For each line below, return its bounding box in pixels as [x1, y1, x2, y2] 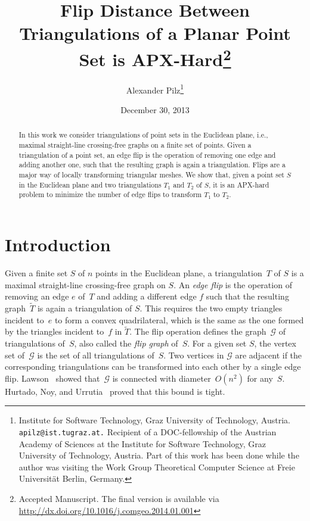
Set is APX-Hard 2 [79, 44, 231, 71]
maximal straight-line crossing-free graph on [5, 278, 166, 291]
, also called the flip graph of [74, 337, 178, 349]
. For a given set [187, 337, 247, 349]
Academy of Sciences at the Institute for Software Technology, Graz [18, 437, 266, 450]
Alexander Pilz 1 [126, 82, 184, 96]
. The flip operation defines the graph [129, 325, 266, 338]
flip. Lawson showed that [5, 372, 100, 384]
